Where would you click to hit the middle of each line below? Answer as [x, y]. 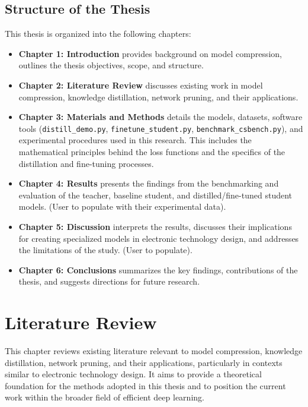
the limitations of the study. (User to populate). [105, 250]
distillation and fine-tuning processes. [86, 163]
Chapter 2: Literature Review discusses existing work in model [141, 85]
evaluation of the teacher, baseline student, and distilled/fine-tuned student [155, 195]
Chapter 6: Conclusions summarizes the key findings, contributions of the [158, 269]
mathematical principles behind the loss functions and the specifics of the [152, 152]
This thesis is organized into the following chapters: [98, 34]
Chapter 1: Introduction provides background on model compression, [150, 53]
